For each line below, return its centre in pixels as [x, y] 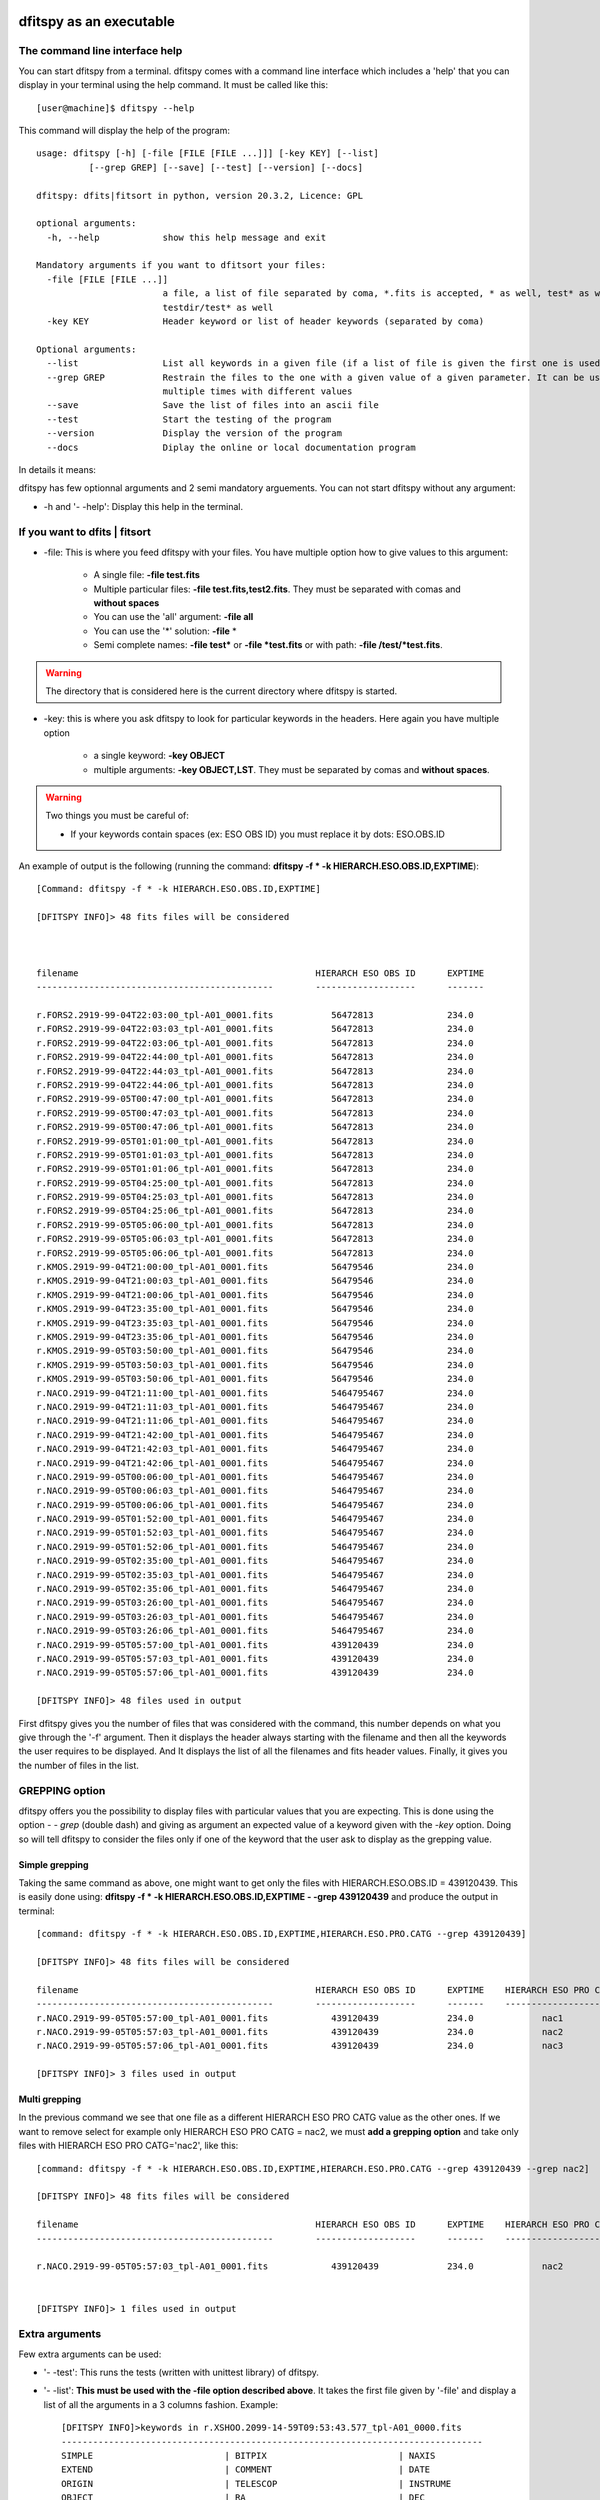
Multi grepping [50, 2099]
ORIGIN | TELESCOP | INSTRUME [256, 2483]
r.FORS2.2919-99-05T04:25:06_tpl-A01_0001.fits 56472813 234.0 [255, 1211]
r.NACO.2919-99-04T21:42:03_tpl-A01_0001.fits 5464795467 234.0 [255, 1449]
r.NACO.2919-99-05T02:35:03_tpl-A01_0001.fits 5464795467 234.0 [255, 1574]
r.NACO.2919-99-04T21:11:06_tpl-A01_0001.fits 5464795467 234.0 [255, 1421]
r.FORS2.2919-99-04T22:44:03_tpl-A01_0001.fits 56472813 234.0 [255, 1071]
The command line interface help [100, 51]
